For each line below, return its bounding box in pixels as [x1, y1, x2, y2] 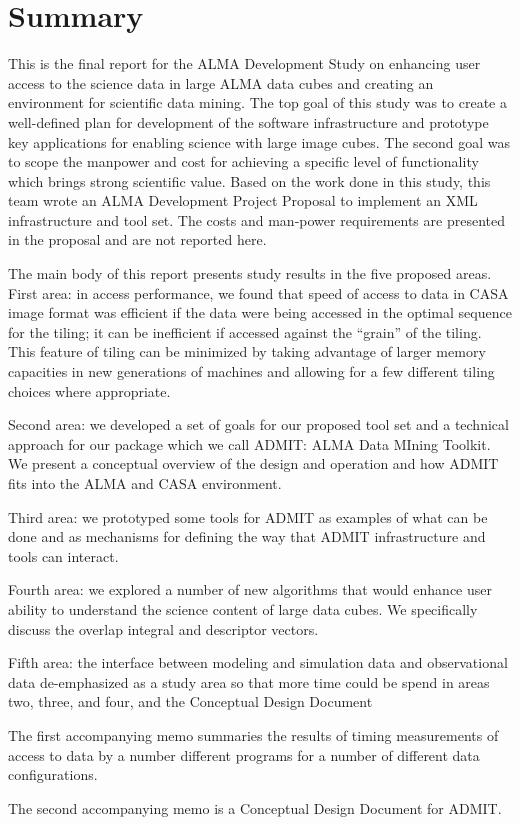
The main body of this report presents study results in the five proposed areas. [8, 263, 492, 284]
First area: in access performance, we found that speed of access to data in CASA [8, 282, 509, 303]
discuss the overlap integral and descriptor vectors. [8, 618, 319, 639]
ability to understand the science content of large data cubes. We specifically [8, 598, 478, 619]
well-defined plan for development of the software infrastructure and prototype [8, 111, 489, 132]
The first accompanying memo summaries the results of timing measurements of [8, 724, 499, 745]
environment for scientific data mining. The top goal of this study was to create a [8, 92, 507, 113]
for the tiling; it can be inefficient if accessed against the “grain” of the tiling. [8, 321, 482, 342]
